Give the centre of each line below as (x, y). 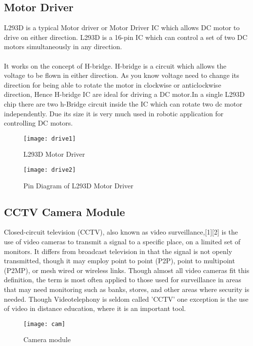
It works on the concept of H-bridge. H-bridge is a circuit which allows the (115, 65)
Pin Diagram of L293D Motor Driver (78, 185)
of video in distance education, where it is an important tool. (95, 308)
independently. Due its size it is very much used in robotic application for (114, 113)
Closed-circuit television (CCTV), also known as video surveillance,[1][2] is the (121, 232)
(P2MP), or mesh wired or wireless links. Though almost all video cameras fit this (127, 270)
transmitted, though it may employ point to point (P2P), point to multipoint (119, 261)
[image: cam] (44, 324)
